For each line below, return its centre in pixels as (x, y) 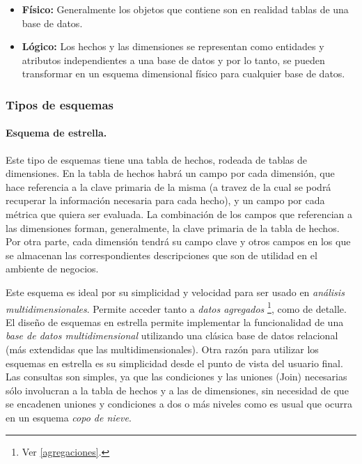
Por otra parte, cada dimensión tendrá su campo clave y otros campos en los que (178, 241)
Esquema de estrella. (56, 133)
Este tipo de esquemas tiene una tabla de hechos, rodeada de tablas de (157, 159)
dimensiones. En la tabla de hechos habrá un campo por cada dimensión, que (170, 173)
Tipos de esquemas (60, 104)
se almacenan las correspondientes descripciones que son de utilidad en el (162, 255)
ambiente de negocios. (52, 269)
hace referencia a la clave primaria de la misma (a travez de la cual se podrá (168, 186)
